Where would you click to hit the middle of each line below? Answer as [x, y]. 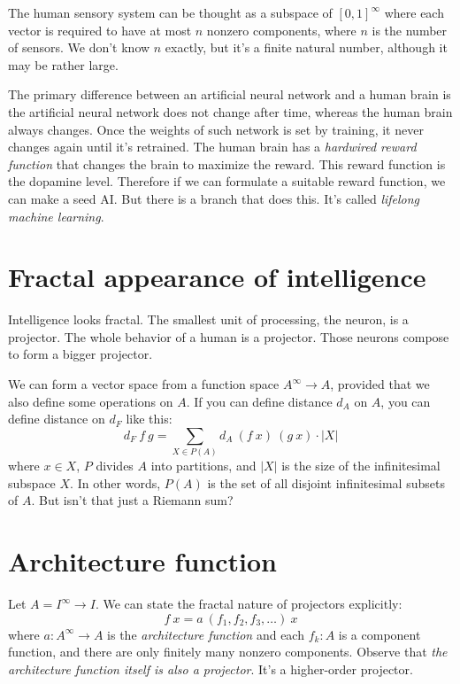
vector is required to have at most [100, 30]
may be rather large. [63, 64]
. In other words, [115, 482]
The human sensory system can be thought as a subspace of [170, 12]
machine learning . [56, 216]
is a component [379, 634]
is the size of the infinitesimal [361, 466]
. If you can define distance [259, 401]
